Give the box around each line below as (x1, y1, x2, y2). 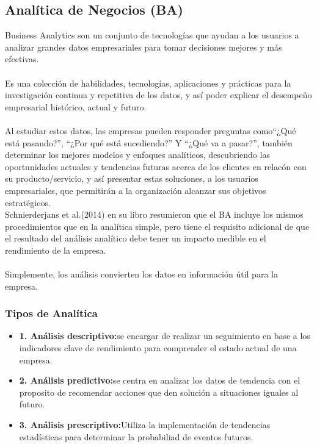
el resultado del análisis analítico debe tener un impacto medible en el (5, 232, 266, 245)
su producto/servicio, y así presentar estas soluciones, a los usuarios (5, 172, 258, 185)
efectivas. (5, 52, 39, 65)
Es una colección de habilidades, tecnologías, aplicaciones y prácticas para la (5, 76, 291, 89)
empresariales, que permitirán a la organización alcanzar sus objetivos (5, 184, 266, 196)
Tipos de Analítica (5, 306, 98, 321)
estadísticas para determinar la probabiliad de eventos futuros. (19, 430, 253, 443)
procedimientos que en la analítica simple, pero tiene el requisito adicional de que (5, 220, 310, 232)
